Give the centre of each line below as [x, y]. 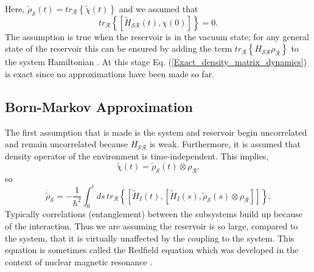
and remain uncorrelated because [67, 144]
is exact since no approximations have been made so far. [110, 73]
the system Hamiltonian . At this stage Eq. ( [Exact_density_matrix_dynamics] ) [156, 62]
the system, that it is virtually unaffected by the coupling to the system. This [150, 238]
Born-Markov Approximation [99, 106]
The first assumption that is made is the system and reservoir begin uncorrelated [156, 132]
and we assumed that [159, 9]
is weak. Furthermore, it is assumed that [225, 144]
